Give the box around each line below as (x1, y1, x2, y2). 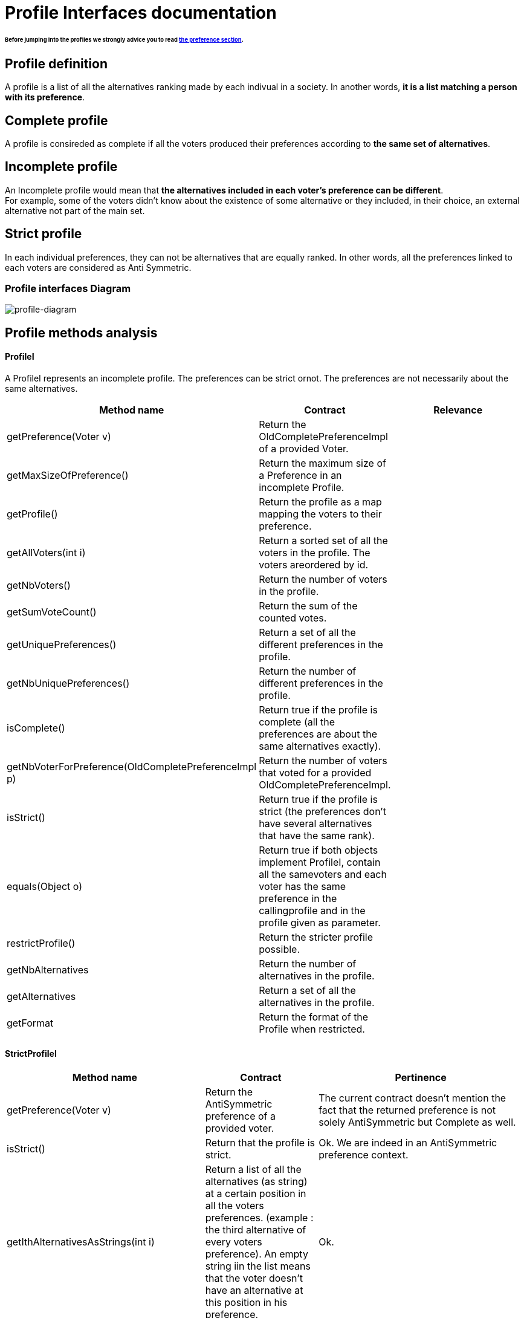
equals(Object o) (7, 880, 83, 893)
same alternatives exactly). (259, 740, 381, 753)
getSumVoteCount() (7, 606, 97, 618)
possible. (259, 943, 300, 956)
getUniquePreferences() (7, 638, 117, 651)
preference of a (205, 1110, 276, 1123)
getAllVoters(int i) (7, 547, 86, 559)
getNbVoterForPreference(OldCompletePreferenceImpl (7, 761, 257, 773)
